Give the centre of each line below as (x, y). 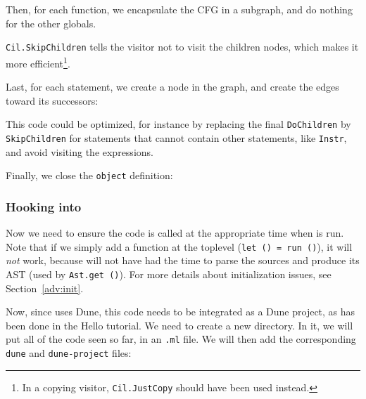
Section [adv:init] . (45, 288)
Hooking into (44, 206)
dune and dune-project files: (69, 353)
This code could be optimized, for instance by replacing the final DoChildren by (178, 124)
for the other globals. (51, 23)
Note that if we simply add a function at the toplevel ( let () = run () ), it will (179, 246)
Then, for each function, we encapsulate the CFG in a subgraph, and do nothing (179, 9)
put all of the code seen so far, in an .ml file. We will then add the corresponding (181, 339)
